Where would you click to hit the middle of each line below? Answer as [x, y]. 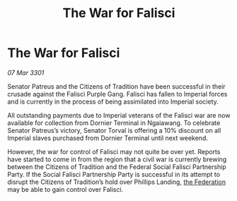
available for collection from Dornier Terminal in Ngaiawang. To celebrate [114, 123]
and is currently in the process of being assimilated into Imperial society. [113, 102]
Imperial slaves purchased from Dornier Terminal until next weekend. [108, 138]
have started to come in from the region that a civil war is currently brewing [117, 159]
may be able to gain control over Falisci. [65, 189]
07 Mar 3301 [26, 72]
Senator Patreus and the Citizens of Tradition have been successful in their [116, 86]
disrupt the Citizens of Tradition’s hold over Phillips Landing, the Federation [117, 182]
